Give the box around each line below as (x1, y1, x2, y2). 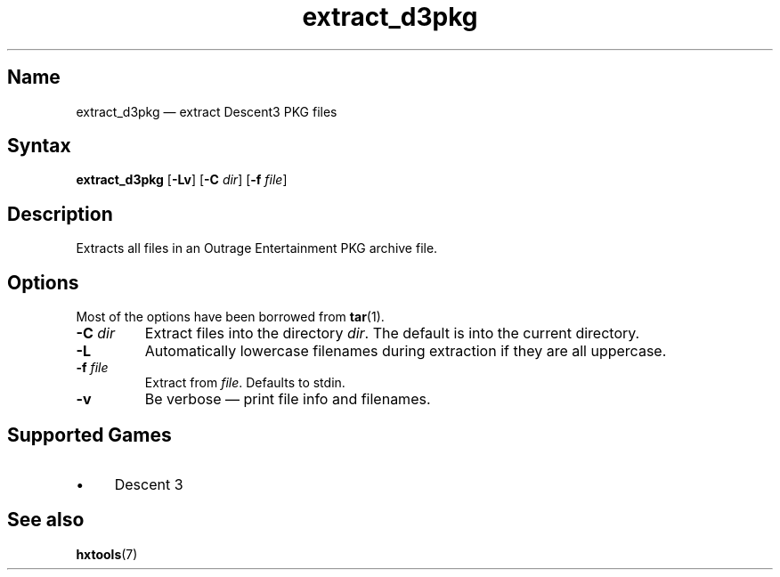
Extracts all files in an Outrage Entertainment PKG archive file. (76, 240, 438, 256)
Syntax (7, 134, 71, 158)
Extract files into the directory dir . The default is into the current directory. (144, 324, 640, 343)
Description (7, 202, 113, 225)
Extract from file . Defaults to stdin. (144, 375, 345, 391)
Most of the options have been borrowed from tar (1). (76, 309, 385, 325)
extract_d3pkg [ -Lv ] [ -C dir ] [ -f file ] (76, 172, 288, 188)
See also (7, 508, 85, 532)
